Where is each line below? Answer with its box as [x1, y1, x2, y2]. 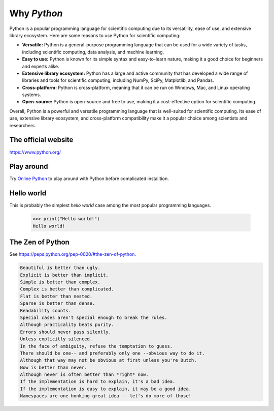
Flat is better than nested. [20, 293, 93, 299]
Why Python [9, 8, 63, 19]
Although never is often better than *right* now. [20, 372, 149, 377]
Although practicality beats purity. [20, 322, 114, 328]
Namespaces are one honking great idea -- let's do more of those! [20, 393, 192, 399]
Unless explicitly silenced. [20, 336, 93, 342]
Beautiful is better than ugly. [20, 265, 101, 271]
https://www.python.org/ [9, 149, 61, 155]
